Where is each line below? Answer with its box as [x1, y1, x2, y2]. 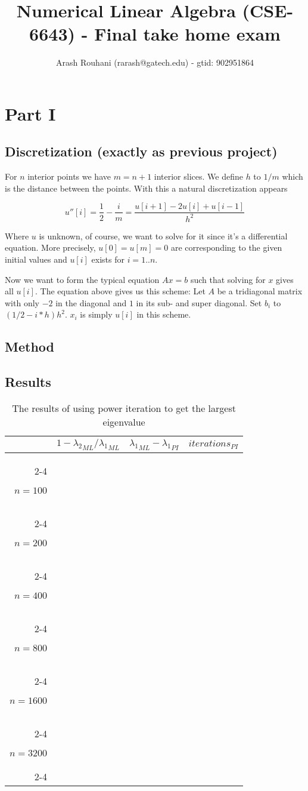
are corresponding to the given [170, 241, 282, 254]
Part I [5, 101, 56, 125]
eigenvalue [102, 415, 145, 429]
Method [5, 337, 54, 356]
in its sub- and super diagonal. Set [136, 296, 262, 309]
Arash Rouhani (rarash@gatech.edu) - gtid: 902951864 [56, 56, 254, 69]
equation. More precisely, [5, 241, 96, 254]
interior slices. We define [154, 170, 243, 183]
